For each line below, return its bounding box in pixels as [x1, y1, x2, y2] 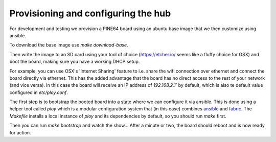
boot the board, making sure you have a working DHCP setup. [9, 59, 140, 65]
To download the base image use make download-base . [9, 42, 128, 48]
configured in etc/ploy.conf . [9, 89, 68, 96]
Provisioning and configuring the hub [9, 8, 171, 19]
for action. [9, 129, 31, 135]
